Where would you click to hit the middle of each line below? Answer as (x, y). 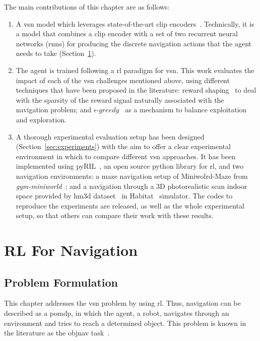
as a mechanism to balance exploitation (186, 110)
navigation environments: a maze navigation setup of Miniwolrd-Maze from (132, 176)
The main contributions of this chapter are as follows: (87, 7)
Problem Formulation (61, 282)
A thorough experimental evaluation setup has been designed (110, 136)
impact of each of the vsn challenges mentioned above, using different (123, 80)
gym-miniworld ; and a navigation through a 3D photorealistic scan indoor (132, 186)
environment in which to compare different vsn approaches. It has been (125, 156)
